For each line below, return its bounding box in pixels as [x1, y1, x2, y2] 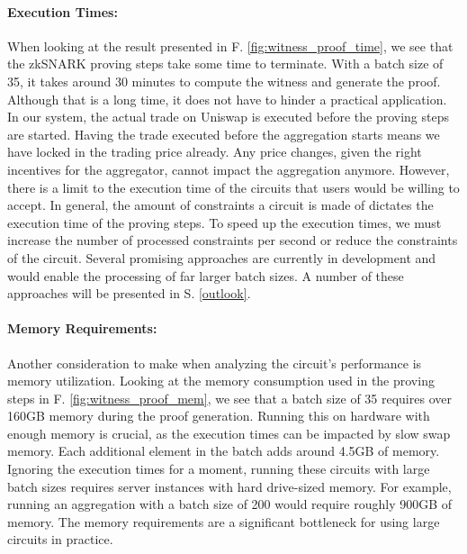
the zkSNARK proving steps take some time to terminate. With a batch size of [7, 54, 444, 73]
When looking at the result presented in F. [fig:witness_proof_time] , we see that [7, 36, 454, 55]
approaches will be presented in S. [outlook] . [7, 284, 251, 303]
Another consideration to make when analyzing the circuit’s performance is [7, 353, 422, 372]
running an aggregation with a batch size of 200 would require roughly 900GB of [7, 495, 453, 513]
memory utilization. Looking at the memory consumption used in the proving [7, 371, 435, 390]
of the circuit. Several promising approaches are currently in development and [7, 248, 436, 267]
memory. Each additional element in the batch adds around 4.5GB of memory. [7, 441, 440, 460]
